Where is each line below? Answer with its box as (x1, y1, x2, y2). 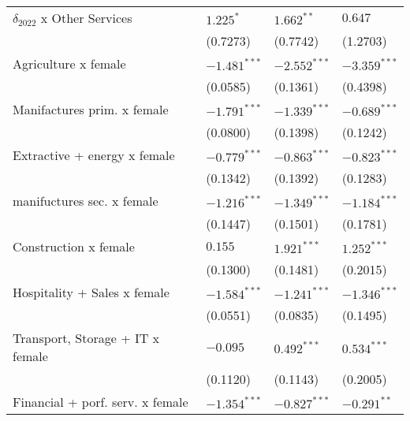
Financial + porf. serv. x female (13, 393, 188, 411)
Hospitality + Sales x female (13, 283, 170, 301)
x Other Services (40, 9, 132, 27)
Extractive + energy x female (13, 146, 175, 164)
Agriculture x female (13, 54, 126, 73)
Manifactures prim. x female (13, 100, 169, 118)
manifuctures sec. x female (13, 192, 158, 210)
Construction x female (13, 237, 135, 255)
